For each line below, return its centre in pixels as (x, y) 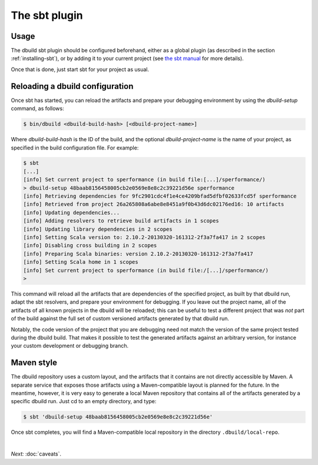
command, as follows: (37, 108)
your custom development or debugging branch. (70, 346)
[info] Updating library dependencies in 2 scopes (98, 229)
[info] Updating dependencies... (72, 212)
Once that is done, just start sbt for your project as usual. (80, 69)
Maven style (34, 363)
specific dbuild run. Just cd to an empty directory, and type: (84, 401)
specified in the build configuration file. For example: (75, 148)
